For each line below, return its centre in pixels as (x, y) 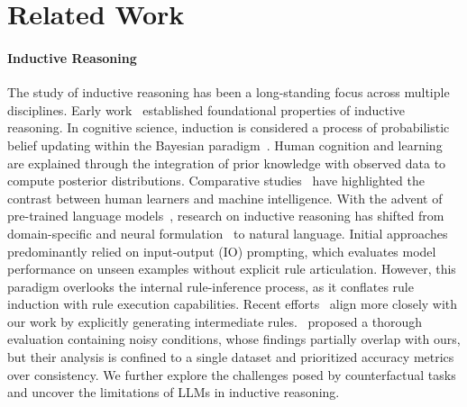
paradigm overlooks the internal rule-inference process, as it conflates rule (211, 286)
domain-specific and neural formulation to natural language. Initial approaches (228, 233)
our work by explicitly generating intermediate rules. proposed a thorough (215, 321)
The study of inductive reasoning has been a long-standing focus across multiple (229, 92)
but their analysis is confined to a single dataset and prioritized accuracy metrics (231, 357)
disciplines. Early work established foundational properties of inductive (206, 109)
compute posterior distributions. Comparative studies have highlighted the (216, 181)
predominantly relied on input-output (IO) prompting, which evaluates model (222, 251)
